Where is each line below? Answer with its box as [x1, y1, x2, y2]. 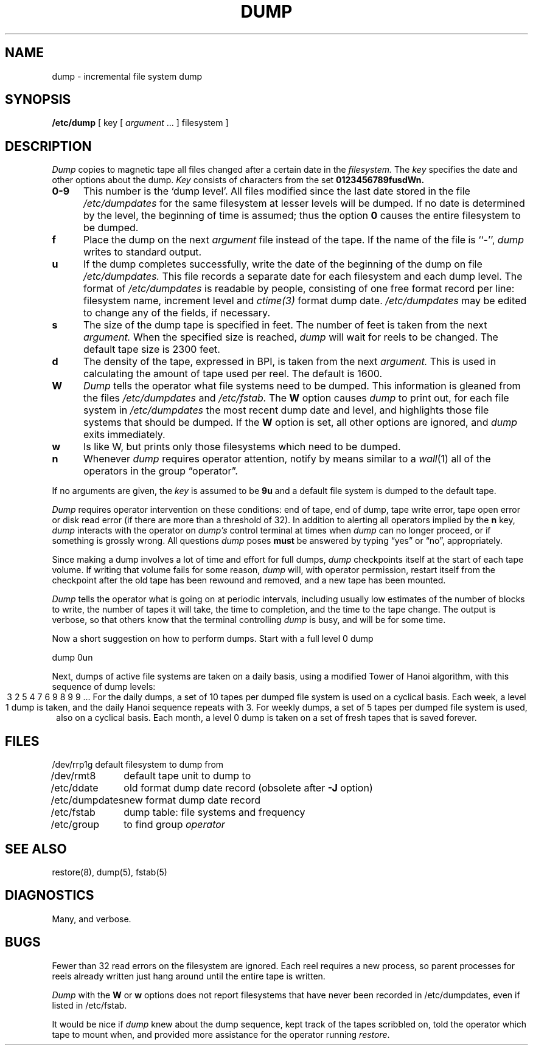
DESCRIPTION [5, 138, 92, 154]
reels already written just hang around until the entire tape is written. [52, 970, 326, 981]
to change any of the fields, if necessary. [83, 307, 270, 319]
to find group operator [124, 818, 225, 831]
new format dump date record [124, 794, 261, 807]
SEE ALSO [5, 841, 67, 857]
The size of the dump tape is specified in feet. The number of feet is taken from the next [83, 319, 487, 332]
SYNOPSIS [5, 92, 71, 108]
